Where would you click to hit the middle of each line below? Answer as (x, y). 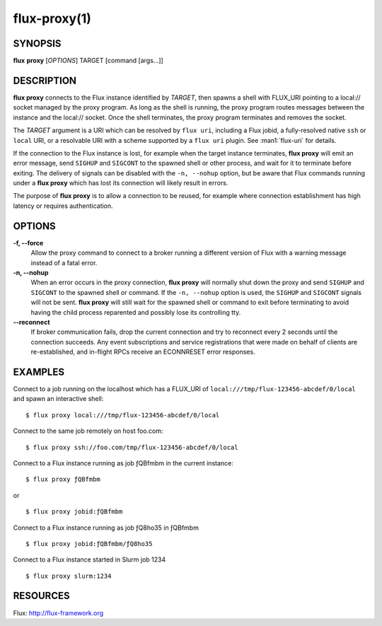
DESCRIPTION (45, 80)
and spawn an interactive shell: (58, 399)
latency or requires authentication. (63, 206)
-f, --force (28, 243)
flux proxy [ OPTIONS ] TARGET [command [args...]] (88, 61)
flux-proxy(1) (52, 18)
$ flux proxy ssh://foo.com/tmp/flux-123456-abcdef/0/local (132, 447)
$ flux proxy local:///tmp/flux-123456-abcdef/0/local (123, 415)
